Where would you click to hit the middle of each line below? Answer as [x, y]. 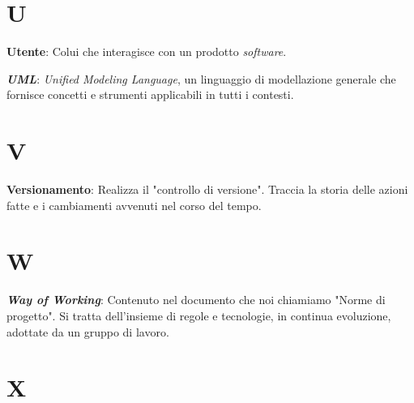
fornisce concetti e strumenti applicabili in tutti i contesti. [150, 94]
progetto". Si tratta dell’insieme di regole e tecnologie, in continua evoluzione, [199, 315]
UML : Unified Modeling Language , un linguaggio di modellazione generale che [201, 78]
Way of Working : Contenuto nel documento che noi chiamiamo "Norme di [196, 300]
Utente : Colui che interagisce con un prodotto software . [147, 51]
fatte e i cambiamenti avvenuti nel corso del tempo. [134, 205]
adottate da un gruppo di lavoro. [88, 331]
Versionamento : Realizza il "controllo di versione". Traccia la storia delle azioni [207, 189]
